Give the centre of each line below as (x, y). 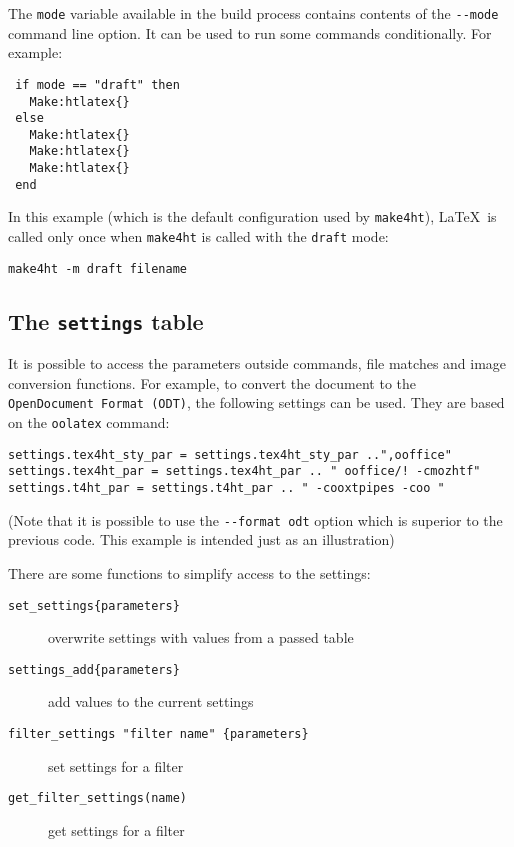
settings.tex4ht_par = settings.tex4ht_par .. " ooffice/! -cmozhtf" (244, 471)
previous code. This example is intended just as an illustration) (201, 539)
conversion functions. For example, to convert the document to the (212, 382)
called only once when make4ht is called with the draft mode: (198, 236)
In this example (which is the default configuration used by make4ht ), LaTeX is (252, 216)
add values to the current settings (151, 701)
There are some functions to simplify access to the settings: (189, 572)
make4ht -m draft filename (97, 268)
